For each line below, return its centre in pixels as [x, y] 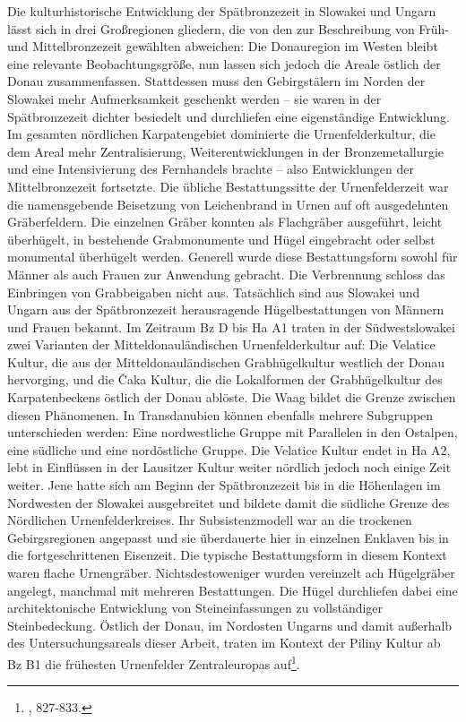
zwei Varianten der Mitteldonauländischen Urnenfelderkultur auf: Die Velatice [221, 344]
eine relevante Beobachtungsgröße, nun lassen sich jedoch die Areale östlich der [224, 63]
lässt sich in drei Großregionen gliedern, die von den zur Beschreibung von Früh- [229, 28]
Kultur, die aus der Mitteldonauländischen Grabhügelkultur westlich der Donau [226, 361]
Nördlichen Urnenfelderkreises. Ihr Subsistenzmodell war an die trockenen [210, 520]
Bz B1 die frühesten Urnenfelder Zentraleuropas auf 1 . [154, 662]
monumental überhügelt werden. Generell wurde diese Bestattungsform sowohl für [233, 257]
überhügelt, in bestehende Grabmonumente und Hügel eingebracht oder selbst [221, 239]
